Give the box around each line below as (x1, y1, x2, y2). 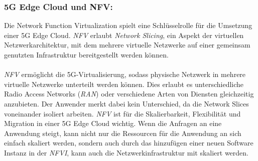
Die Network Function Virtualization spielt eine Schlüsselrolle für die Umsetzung (4, 20, 252, 30)
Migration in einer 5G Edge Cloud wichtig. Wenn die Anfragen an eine (4, 118, 222, 128)
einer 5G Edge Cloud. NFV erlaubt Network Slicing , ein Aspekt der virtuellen (4, 29, 244, 40)
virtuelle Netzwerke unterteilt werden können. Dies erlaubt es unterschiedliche (4, 78, 244, 89)
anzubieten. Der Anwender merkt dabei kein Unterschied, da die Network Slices (4, 98, 249, 108)
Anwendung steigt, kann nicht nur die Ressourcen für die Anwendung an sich (4, 127, 241, 138)
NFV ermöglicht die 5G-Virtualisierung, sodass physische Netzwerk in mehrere (4, 69, 246, 79)
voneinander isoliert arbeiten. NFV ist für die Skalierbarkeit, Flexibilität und (4, 108, 241, 118)
